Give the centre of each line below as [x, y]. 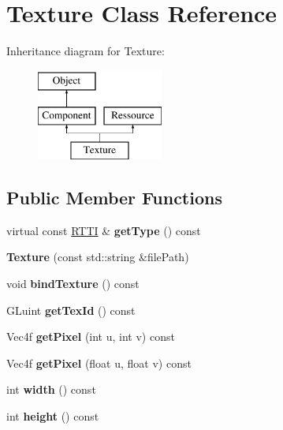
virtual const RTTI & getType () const [104, 230]
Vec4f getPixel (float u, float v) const [99, 363]
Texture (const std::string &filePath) [98, 257]
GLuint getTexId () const [71, 310]
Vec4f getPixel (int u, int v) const [91, 337]
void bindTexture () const [73, 284]
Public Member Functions [114, 198]
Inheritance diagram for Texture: [86, 51]
